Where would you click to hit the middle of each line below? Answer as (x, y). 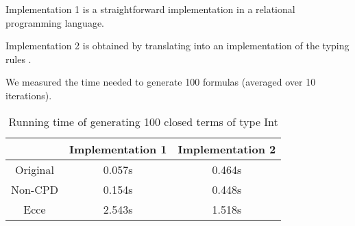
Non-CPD (35, 189)
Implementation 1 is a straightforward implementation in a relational (150, 9)
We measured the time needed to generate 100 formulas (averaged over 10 (161, 82)
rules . (19, 59)
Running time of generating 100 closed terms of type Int (143, 121)
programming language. (55, 22)
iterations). (29, 95)
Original (34, 169)
